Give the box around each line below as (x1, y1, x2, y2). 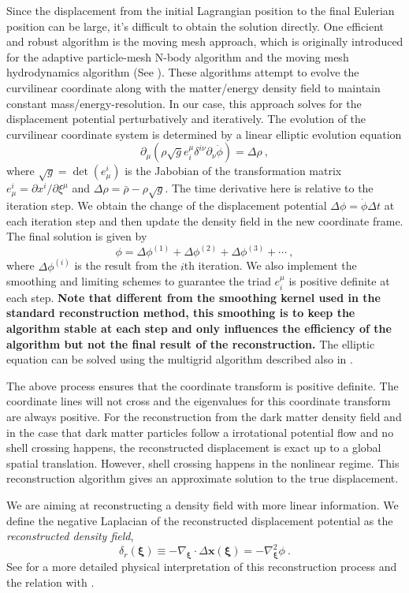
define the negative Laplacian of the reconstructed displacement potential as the (6, 512, 393, 528)
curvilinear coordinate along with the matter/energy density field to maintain (6, 79, 381, 95)
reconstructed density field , (6, 528, 134, 544)
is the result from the (74, 257, 177, 274)
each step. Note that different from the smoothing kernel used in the (6, 289, 381, 305)
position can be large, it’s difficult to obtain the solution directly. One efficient (6, 17, 385, 34)
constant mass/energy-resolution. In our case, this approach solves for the (6, 95, 362, 111)
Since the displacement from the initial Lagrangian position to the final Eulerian (6, 2, 395, 18)
